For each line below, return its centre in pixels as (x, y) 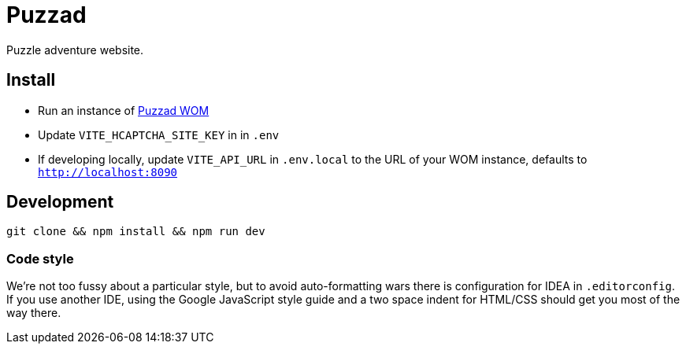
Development (60, 202)
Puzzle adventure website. (75, 50)
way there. (34, 313)
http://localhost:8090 (108, 172)
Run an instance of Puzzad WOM (124, 110)
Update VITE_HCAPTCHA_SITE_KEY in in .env (159, 134)
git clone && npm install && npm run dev (136, 232)
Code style (40, 258)
